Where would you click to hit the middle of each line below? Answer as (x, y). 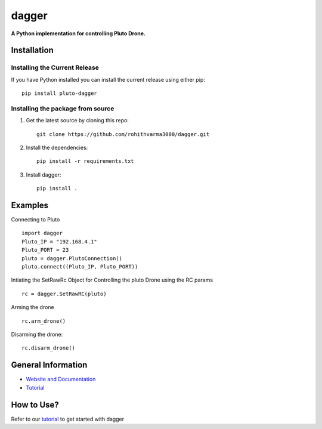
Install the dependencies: (57, 148)
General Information (49, 365)
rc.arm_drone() (44, 321)
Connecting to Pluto (35, 220)
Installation (32, 50)
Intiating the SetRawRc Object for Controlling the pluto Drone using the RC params (112, 280)
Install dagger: (44, 175)
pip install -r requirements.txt (85, 161)
